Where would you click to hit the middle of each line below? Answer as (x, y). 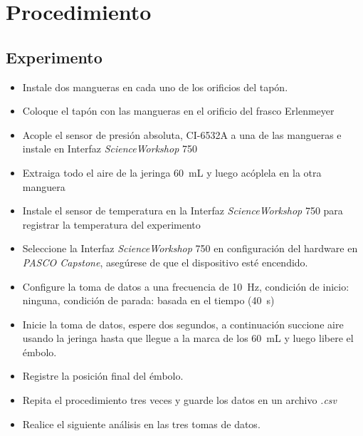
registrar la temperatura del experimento (111, 224)
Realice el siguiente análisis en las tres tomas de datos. (141, 424)
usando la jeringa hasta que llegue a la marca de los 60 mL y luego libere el (188, 338)
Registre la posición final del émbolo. (103, 376)
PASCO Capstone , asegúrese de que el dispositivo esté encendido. (165, 262)
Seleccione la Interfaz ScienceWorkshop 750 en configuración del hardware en (190, 248)
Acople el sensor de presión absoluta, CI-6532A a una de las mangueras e (182, 134)
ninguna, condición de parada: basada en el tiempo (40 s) (148, 300)
